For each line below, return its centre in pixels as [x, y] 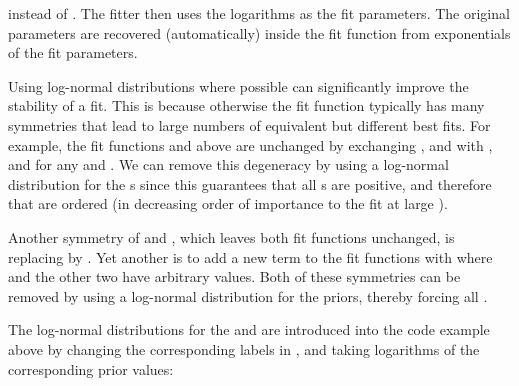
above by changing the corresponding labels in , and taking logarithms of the [244, 348]
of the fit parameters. [73, 52]
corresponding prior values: [91, 368]
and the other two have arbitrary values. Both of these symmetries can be [234, 276]
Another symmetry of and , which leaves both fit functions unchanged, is [231, 236]
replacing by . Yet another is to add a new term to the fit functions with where [250, 256]
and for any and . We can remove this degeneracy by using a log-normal [228, 164]
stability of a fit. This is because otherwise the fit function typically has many [246, 105]
